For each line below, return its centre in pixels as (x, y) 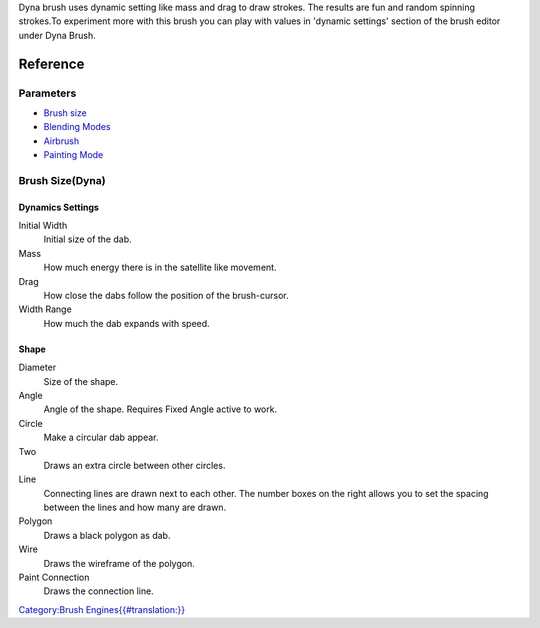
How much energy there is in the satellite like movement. (160, 267)
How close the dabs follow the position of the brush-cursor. (166, 296)
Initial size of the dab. (87, 239)
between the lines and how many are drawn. (135, 507)
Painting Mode (73, 155)
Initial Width (43, 226)
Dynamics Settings (59, 207)
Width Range (45, 309)
